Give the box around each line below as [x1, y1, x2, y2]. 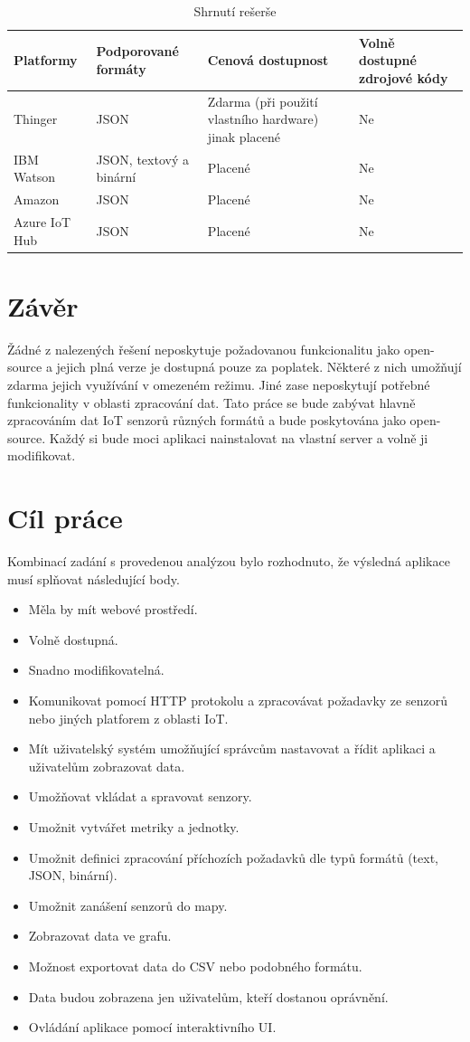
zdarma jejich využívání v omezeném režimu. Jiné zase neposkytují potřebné [7, 374, 430, 393]
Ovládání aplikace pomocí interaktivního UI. [28, 1018, 277, 1037]
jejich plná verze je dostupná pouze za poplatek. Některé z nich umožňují [56, 357, 462, 376]
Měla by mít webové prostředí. [28, 600, 198, 619]
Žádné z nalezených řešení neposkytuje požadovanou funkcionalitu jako [7, 339, 400, 358]
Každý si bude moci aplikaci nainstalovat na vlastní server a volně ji [49, 428, 428, 447]
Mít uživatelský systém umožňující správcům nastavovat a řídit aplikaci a [28, 739, 436, 758]
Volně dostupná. [28, 630, 118, 649]
